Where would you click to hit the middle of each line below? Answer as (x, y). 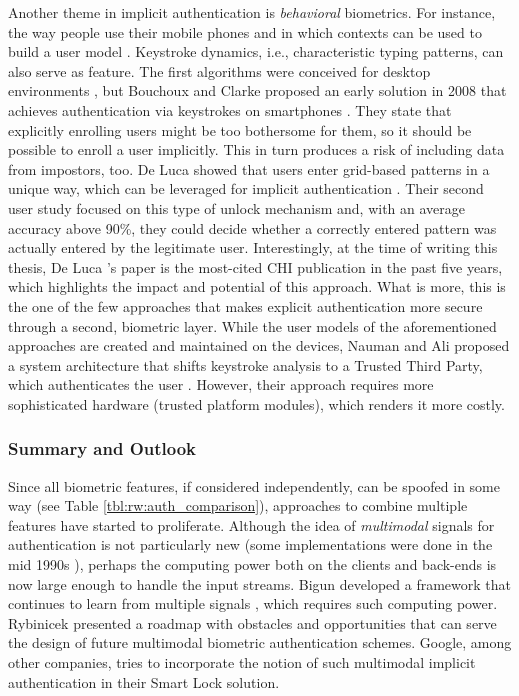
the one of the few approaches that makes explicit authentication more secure (245, 305)
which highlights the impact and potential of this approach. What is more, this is (257, 286)
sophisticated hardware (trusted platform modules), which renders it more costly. (256, 403)
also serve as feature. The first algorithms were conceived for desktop (219, 70)
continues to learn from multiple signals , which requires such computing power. (253, 603)
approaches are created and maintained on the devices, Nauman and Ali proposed (259, 345)
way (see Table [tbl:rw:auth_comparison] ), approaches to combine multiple (238, 505)
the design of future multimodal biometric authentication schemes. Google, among (260, 642)
